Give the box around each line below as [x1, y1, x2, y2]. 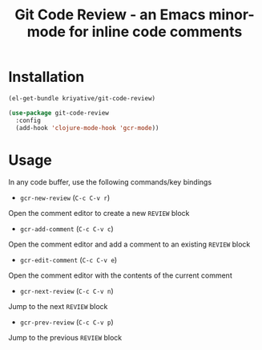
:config [15, 116, 42, 124]
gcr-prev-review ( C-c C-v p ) [19, 317, 114, 327]
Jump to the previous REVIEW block [8, 333, 123, 343]
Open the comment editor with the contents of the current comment [8, 271, 232, 280]
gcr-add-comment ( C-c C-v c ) [19, 224, 114, 234]
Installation [8, 68, 85, 86]
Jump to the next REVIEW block [8, 302, 108, 311]
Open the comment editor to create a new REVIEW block [8, 209, 190, 218]
